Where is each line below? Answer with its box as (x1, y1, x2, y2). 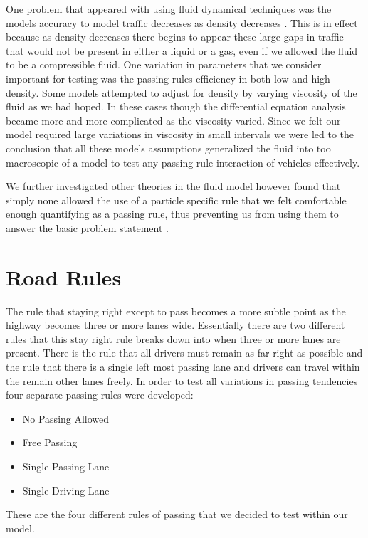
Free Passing (22, 435, 78, 450)
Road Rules (6, 262, 122, 291)
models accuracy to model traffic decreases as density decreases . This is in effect (6, 15, 358, 30)
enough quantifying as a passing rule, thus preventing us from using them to (6, 206, 339, 221)
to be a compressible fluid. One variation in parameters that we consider (6, 57, 322, 72)
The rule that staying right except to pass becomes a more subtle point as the (6, 303, 346, 318)
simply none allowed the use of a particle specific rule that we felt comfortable (6, 192, 347, 207)
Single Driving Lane (22, 482, 110, 497)
